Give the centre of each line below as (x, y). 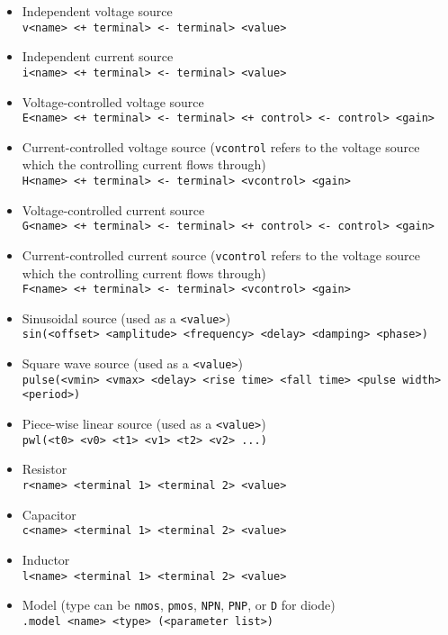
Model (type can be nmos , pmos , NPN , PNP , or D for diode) (179, 605)
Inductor (46, 559)
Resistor (45, 469)
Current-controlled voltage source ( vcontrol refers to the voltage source (221, 146)
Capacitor (49, 514)
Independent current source (98, 56)
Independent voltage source (97, 11)
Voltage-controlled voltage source (113, 101)
